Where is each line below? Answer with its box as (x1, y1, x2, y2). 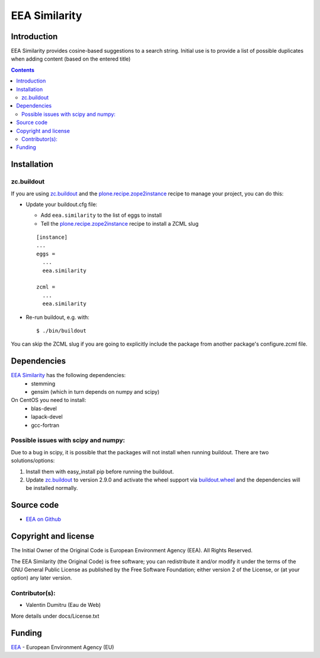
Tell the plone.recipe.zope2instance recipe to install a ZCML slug (40, 220, 199, 227)
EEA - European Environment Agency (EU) (11, 643, 114, 650)
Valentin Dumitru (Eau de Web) (25, 602, 101, 609)
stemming (31, 380, 56, 387)
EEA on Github (25, 515, 62, 523)
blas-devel (31, 404, 57, 412)
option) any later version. (11, 574, 72, 581)
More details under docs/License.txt (11, 612, 100, 619)
